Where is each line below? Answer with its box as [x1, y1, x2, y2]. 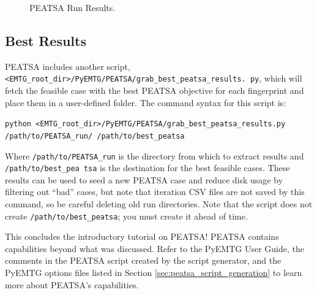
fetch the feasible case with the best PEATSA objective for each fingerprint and [5, 84, 304, 97]
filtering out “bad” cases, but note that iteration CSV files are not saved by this [5, 185, 305, 198]
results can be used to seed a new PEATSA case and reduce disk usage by [5, 173, 283, 186]
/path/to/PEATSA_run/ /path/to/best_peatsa [5, 131, 185, 140]
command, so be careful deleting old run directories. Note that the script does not [5, 197, 313, 210]
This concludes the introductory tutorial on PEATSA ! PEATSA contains [5, 230, 279, 243]
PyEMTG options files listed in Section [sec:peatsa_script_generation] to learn [5, 266, 302, 279]
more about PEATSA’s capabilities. [5, 278, 139, 291]
